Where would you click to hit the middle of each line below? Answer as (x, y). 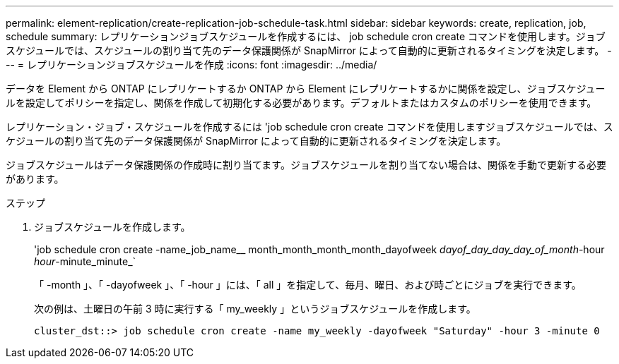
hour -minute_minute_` (85, 261)
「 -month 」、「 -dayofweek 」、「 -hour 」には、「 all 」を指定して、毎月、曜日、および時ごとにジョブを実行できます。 (308, 285)
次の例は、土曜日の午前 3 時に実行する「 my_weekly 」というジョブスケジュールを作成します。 (255, 309)
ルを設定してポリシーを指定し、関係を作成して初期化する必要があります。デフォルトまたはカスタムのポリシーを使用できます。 (301, 103)
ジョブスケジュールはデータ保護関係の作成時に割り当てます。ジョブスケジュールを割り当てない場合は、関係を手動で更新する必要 (306, 165)
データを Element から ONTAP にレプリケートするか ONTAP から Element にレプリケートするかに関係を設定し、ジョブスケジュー (306, 89)
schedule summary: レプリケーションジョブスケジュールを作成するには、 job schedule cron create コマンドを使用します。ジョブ (306, 36)
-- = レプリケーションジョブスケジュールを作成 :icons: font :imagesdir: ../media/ (191, 65)
